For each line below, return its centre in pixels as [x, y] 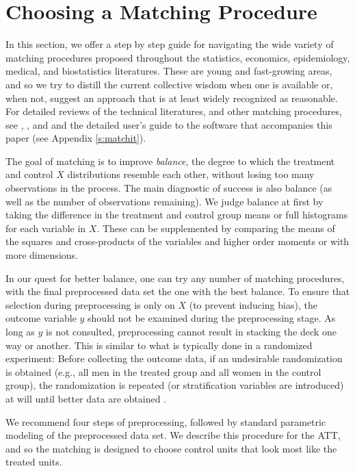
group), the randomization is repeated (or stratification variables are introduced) [175, 385]
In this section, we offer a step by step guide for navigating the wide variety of [170, 44]
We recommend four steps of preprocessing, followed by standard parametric [166, 421]
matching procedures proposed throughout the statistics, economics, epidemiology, [178, 57]
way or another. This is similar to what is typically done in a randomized [159, 345]
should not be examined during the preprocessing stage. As [212, 318]
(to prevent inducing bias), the [253, 304]
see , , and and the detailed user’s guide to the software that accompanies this [169, 124]
